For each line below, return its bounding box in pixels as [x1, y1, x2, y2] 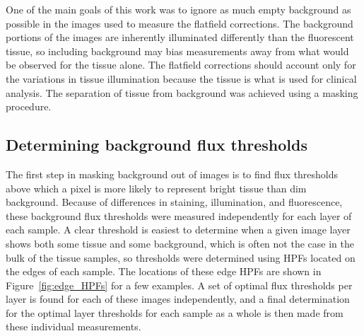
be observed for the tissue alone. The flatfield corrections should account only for [6, 57, 356, 72]
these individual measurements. [6, 319, 141, 334]
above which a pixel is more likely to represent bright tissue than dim [6, 180, 307, 195]
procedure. [6, 99, 52, 114]
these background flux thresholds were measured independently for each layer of [6, 208, 352, 223]
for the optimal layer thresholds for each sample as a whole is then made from [6, 305, 344, 320]
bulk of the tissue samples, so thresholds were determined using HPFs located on [6, 250, 356, 265]
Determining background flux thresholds [6, 134, 307, 156]
